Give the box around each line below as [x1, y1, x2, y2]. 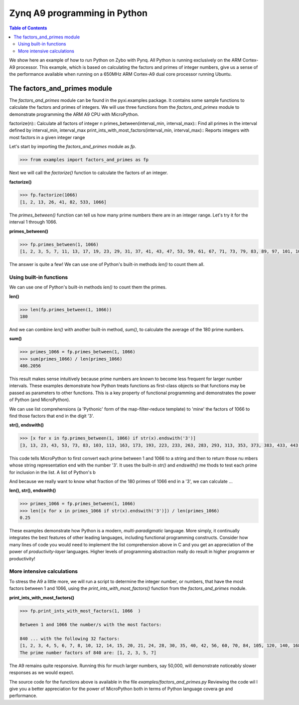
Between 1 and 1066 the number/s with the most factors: [19, 622, 162, 628]
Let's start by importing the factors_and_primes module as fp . [9, 144, 137, 150]
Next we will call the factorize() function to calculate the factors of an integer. [9, 170, 168, 176]
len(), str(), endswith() [9, 487, 56, 493]
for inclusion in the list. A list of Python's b [9, 469, 96, 475]
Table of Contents [9, 25, 47, 31]
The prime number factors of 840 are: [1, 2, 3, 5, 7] [19, 650, 156, 656]
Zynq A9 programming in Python [9, 7, 148, 18]
